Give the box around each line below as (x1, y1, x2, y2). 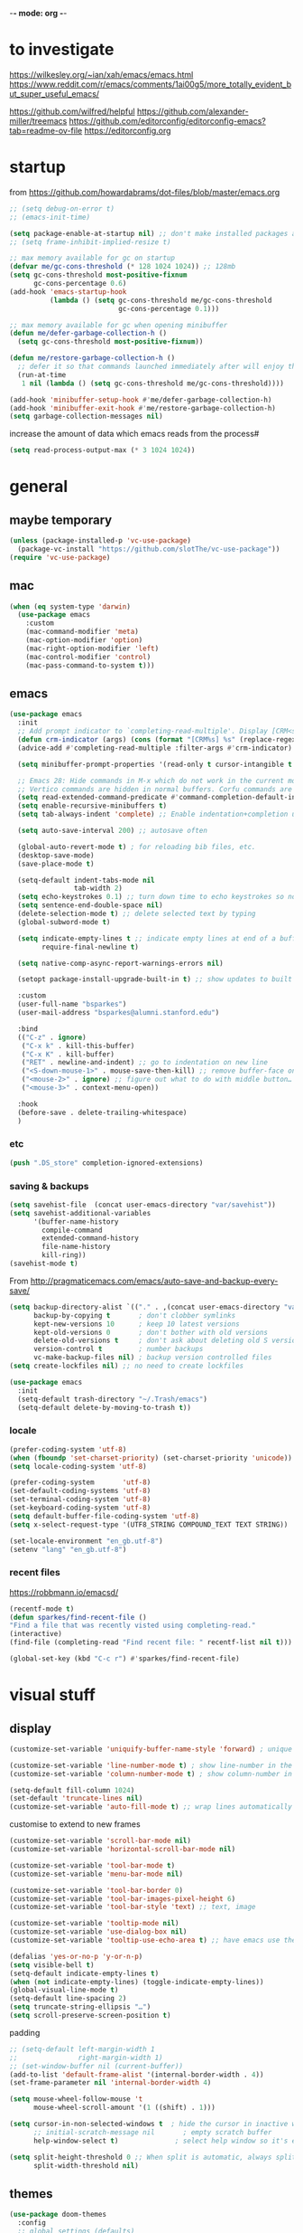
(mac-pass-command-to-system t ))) (25, 660, 155, 670)
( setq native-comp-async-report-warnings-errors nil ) (17, 959, 224, 968)
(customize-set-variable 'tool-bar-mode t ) (9, 1860, 176, 1870)
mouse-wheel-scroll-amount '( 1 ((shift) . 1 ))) (32, 2103, 216, 2113)
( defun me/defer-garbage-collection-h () (9, 329, 168, 338)
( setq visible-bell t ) (9, 1960, 95, 1970)
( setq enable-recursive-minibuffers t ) (17, 801, 168, 810)
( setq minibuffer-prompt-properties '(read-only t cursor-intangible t (17, 760, 293, 769)
